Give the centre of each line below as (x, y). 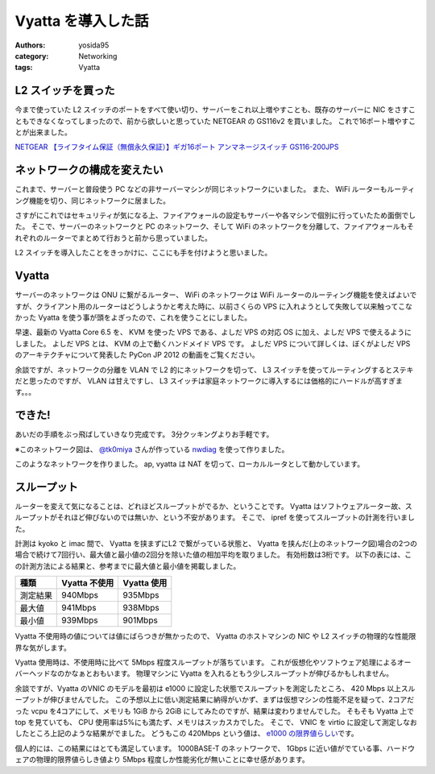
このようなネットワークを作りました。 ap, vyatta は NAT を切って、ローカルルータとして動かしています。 (190, 464)
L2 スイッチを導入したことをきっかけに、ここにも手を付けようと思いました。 (143, 253)
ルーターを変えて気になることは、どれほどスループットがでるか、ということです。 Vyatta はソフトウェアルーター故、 (210, 506)
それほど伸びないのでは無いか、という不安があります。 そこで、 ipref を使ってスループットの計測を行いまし (236, 517)
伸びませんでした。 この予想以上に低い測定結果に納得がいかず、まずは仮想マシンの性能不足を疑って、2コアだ (232, 700)
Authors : (30, 45)
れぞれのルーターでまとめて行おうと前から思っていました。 (114, 238)
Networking (98, 56)
